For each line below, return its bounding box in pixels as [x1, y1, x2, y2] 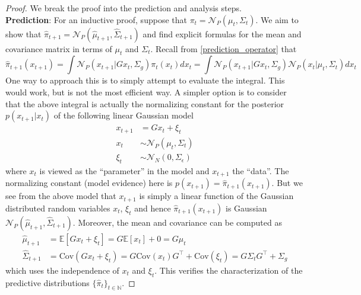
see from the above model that [5, 190, 116, 202]
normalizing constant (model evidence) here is [5, 177, 173, 189]
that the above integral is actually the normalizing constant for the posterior [5, 97, 284, 110]
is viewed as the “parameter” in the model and [39, 164, 210, 177]
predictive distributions [5, 276, 90, 288]
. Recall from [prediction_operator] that [150, 42, 297, 54]
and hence [134, 201, 171, 214]
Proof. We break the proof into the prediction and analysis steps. [5, 2, 242, 14]
